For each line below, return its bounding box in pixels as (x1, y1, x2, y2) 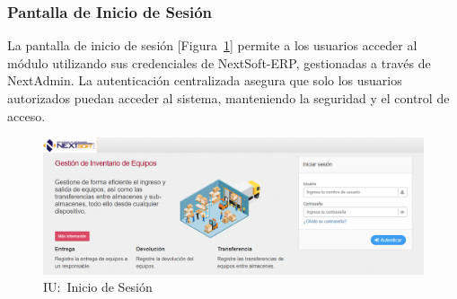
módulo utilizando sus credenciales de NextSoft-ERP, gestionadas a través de (7, 53, 431, 72)
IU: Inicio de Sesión (43, 277, 153, 296)
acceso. (7, 106, 46, 125)
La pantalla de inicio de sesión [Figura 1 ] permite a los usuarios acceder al (7, 36, 417, 55)
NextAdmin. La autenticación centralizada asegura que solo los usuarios (7, 71, 402, 90)
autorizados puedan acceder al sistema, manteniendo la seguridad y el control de (7, 89, 450, 107)
